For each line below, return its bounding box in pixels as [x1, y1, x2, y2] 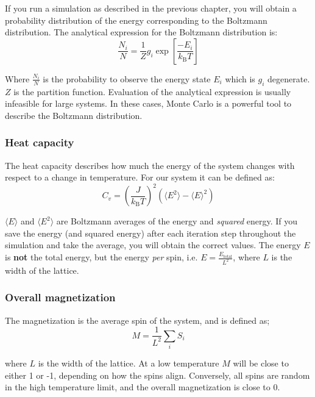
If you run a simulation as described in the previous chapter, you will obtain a [5, 2, 297, 14]
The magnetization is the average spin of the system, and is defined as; [5, 313, 270, 326]
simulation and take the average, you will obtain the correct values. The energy [5, 238, 301, 251]
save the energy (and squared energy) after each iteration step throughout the [5, 226, 296, 239]
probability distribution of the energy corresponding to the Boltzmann [5, 13, 267, 26]
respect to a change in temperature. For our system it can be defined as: [5, 171, 275, 184]
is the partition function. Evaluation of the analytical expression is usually [13, 85, 291, 98]
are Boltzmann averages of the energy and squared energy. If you [56, 215, 298, 227]
